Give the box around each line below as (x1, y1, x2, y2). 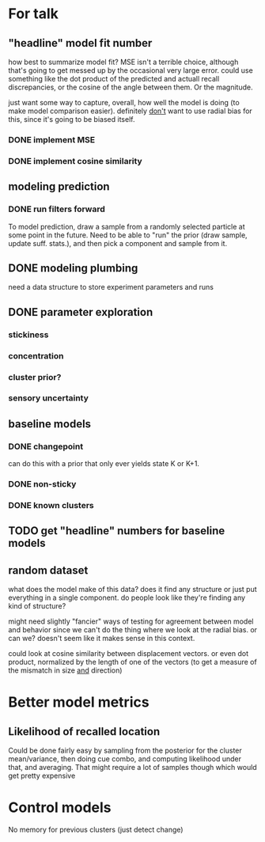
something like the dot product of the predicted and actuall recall (8, 74, 220, 83)
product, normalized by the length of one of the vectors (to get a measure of (8, 658, 257, 667)
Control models (8, 798, 112, 817)
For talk (8, 5, 59, 23)
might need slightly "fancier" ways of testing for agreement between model (8, 616, 254, 626)
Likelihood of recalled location (8, 725, 161, 738)
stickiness (8, 329, 49, 340)
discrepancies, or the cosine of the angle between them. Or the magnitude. (8, 82, 253, 92)
